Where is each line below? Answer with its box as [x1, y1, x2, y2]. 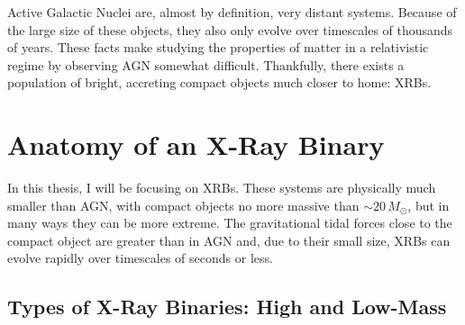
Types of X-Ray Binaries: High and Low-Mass [7, 293, 447, 320]
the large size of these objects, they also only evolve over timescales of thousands [7, 20, 453, 39]
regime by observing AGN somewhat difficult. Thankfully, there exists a [7, 55, 405, 74]
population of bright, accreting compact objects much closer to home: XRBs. [7, 73, 432, 92]
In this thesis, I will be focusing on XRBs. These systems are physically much [7, 178, 436, 197]
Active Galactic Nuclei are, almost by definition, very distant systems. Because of [7, 3, 457, 21]
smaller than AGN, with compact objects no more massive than [7, 195, 360, 214]
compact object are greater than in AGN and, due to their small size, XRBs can [7, 230, 451, 249]
